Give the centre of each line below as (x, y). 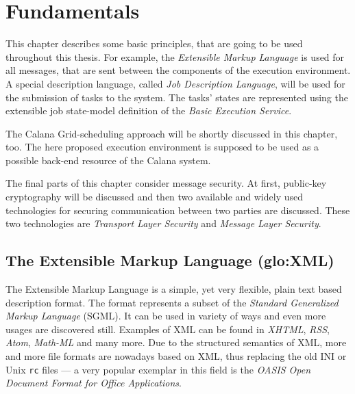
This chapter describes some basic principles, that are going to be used (154, 43)
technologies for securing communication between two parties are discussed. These (178, 210)
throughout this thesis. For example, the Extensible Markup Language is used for (175, 56)
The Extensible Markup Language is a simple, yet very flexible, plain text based (174, 289)
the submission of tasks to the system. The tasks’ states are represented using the (177, 97)
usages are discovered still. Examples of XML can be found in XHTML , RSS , (168, 329)
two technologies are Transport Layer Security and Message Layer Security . (163, 223)
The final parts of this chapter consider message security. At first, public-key (166, 183)
